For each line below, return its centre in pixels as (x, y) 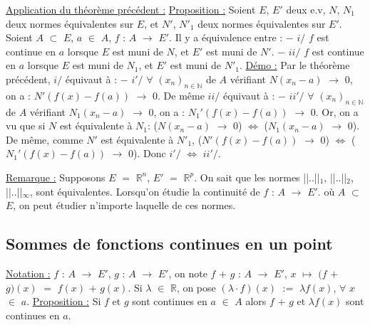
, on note (188, 273)
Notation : (28, 273)
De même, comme (45, 139)
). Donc (150, 153)
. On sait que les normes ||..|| (257, 177)
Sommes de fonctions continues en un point (169, 244)
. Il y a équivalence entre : (226, 37)
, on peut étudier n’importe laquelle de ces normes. (124, 205)
